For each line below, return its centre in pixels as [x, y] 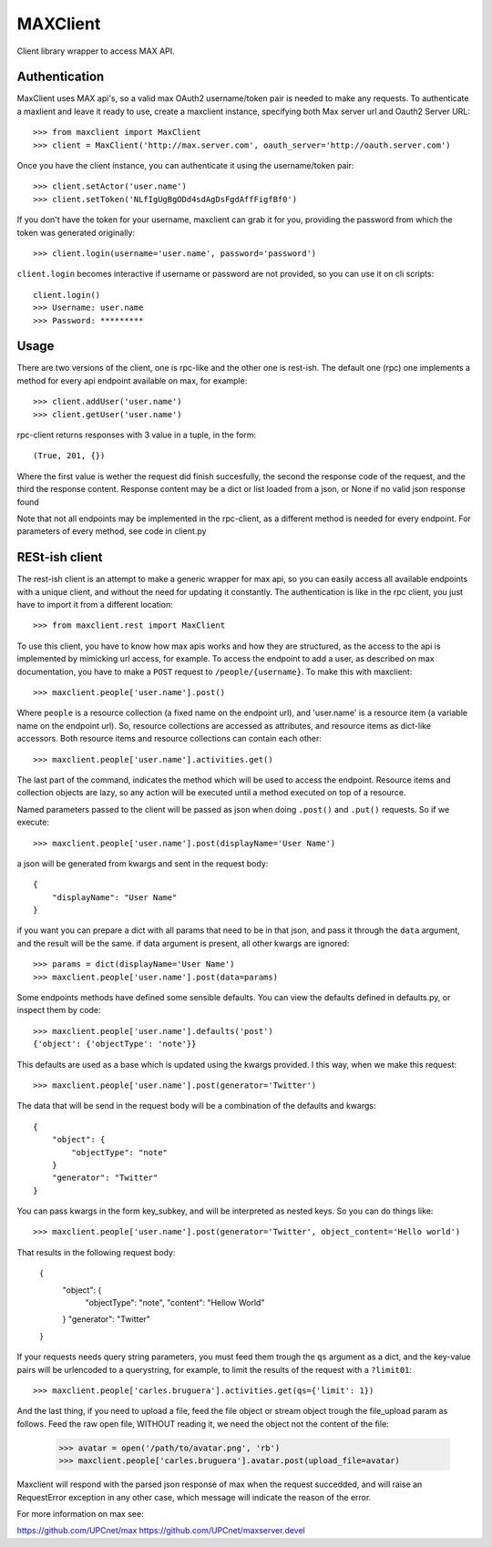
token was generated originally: [76, 232]
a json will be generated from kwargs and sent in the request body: [143, 863]
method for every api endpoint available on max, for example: [132, 380]
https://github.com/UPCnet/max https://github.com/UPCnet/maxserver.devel [161, 1531]
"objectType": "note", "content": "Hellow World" [175, 1303]
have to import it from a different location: [95, 605]
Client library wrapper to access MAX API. [96, 51]
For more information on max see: [81, 1513]
